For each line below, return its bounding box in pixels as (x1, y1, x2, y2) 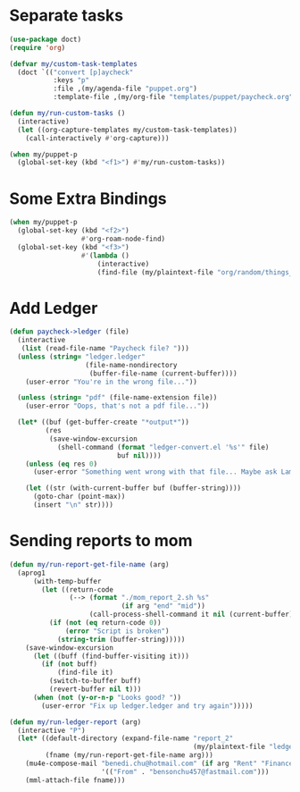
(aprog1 (17, 569, 46, 577)
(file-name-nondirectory (85, 360, 178, 369)
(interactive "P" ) (17, 726, 87, 735)
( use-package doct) (9, 35, 82, 44)
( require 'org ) (9, 43, 66, 52)
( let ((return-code (41, 585, 114, 594)
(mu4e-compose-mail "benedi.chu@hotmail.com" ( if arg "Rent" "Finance (25, 759, 294, 768)
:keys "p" (53, 76, 90, 85)
